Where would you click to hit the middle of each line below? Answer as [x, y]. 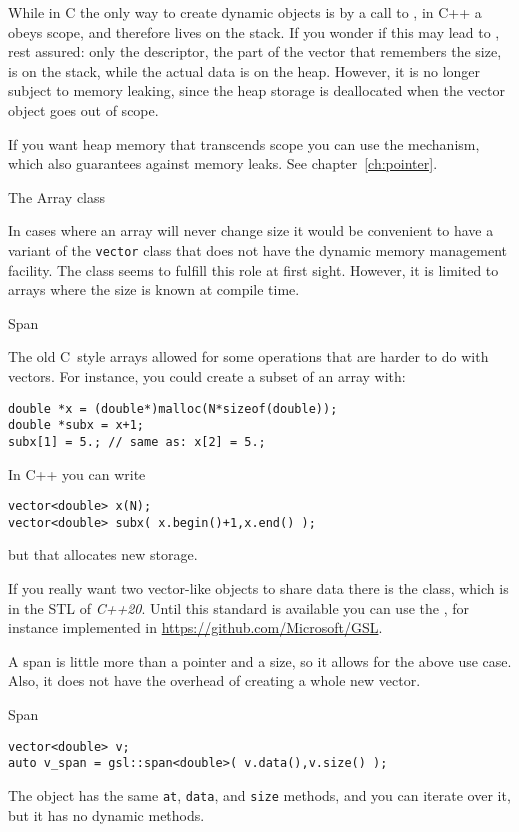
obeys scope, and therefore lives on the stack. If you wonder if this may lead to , [254, 31]
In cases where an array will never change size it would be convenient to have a [251, 230]
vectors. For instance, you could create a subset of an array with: [207, 375]
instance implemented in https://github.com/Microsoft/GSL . [195, 627]
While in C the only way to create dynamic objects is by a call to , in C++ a [245, 12]
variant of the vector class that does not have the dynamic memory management [257, 249]
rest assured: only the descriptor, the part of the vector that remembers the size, [255, 51]
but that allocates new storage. [103, 554]
